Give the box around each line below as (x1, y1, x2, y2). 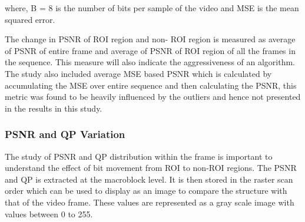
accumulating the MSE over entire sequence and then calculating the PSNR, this (5, 79, 297, 91)
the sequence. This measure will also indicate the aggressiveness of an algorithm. (5, 56, 296, 68)
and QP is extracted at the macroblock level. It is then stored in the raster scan (5, 173, 293, 185)
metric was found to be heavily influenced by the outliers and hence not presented (5, 90, 301, 103)
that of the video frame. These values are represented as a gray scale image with (5, 196, 294, 208)
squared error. (5, 13, 55, 25)
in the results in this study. (5, 102, 102, 114)
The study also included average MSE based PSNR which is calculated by (5, 67, 272, 79)
